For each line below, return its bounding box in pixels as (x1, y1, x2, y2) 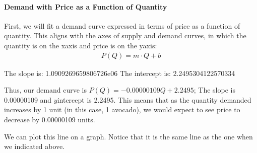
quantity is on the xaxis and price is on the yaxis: (4, 40, 157, 50)
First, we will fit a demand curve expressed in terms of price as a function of (4, 20, 240, 31)
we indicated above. (4, 141, 65, 151)
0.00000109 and (4, 94, 52, 105)
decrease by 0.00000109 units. (4, 114, 95, 124)
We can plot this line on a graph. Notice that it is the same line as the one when (4, 131, 253, 141)
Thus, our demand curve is (4, 85, 87, 95)
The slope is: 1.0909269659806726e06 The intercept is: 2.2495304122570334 (4, 67, 235, 78)
